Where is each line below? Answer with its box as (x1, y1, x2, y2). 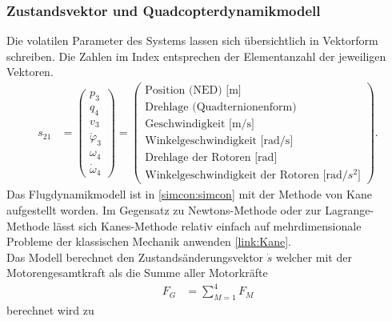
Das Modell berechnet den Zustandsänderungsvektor (6, 248, 264, 265)
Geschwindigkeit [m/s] (145, 118, 255, 130)
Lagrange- (325, 201, 374, 218)
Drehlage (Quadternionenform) (145, 102, 297, 114)
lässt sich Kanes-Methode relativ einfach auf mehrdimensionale (53, 217, 362, 234)
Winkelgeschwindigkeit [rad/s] (145, 135, 294, 147)
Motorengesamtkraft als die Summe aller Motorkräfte (6, 264, 268, 281)
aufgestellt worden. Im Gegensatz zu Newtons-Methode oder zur (6, 201, 322, 218)
